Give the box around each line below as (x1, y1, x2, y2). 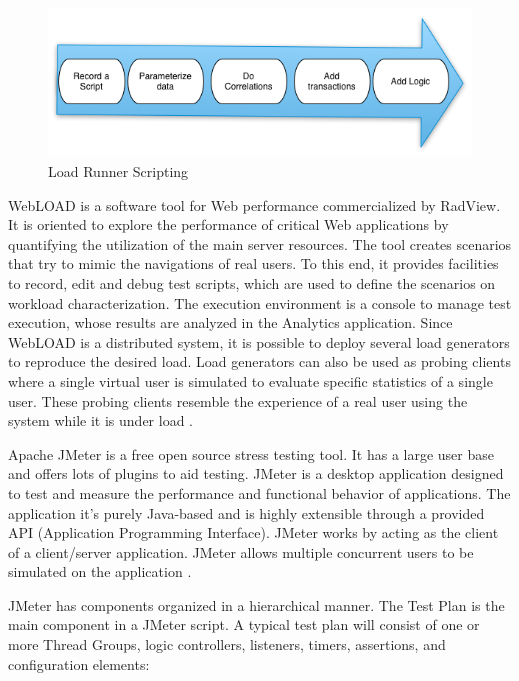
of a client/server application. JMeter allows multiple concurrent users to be (8, 541, 474, 562)
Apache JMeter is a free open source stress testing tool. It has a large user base (8, 443, 494, 464)
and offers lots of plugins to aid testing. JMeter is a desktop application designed (8, 463, 504, 484)
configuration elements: (8, 653, 150, 674)
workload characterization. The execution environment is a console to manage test (8, 292, 512, 313)
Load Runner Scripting (48, 161, 189, 182)
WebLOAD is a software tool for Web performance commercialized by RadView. (8, 194, 501, 215)
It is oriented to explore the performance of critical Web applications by (8, 214, 449, 235)
